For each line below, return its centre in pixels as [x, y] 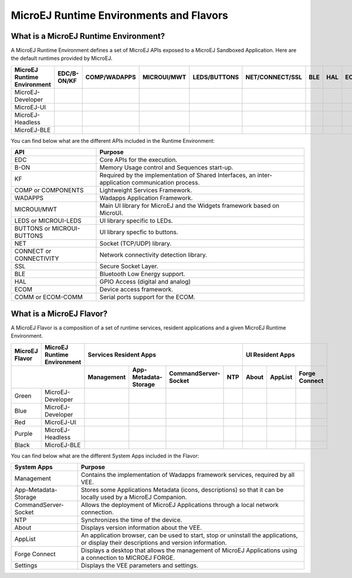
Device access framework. [136, 290]
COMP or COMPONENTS [49, 190]
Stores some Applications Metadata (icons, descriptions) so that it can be [182, 489]
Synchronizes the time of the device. [132, 520]
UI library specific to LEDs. [136, 221]
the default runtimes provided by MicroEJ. [62, 58]
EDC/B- [68, 73]
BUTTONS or [32, 228]
